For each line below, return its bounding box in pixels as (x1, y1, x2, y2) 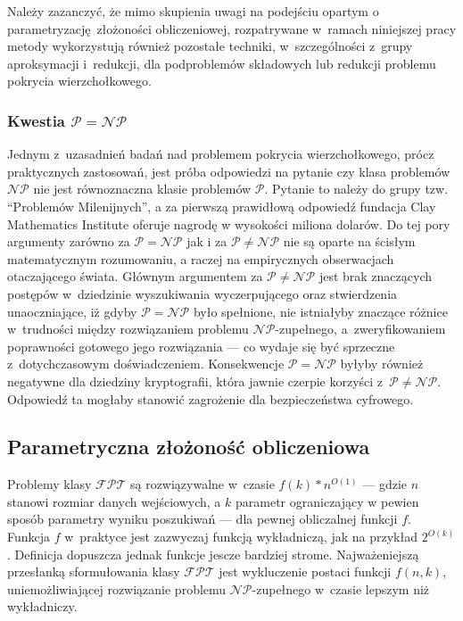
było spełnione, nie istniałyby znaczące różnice (193, 302, 448, 320)
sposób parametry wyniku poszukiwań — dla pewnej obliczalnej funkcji (7, 509, 398, 528)
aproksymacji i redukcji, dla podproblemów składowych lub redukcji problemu (7, 54, 436, 72)
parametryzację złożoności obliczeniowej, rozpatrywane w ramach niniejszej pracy (7, 19, 457, 37)
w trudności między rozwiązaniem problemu (7, 319, 249, 338)
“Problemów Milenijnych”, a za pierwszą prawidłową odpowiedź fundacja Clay (7, 196, 436, 215)
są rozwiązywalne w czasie (129, 475, 275, 493)
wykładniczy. (7, 597, 78, 616)
